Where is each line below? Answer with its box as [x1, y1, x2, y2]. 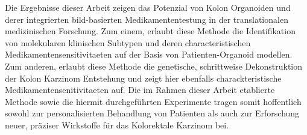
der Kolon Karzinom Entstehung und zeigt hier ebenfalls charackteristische [5, 71, 282, 84]
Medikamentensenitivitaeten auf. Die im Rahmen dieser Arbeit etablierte [5, 83, 275, 96]
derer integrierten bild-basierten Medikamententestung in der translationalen [5, 13, 288, 25]
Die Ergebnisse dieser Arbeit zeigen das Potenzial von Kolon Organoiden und [5, 1, 291, 13]
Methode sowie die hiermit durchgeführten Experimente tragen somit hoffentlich [5, 95, 302, 107]
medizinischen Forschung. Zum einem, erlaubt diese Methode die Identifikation [5, 25, 296, 37]
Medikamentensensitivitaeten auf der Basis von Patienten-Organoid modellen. [5, 48, 293, 61]
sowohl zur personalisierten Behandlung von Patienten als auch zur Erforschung [5, 107, 300, 119]
